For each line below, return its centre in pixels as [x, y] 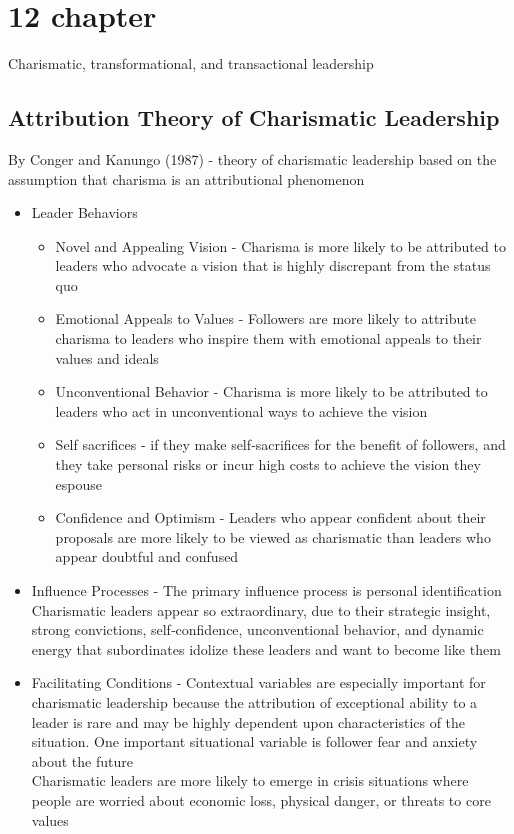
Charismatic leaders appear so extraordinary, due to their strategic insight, [261, 609]
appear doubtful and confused [147, 556]
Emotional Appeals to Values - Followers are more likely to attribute [265, 318]
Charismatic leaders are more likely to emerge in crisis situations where [250, 780]
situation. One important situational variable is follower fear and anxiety [254, 741]
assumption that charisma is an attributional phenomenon [186, 178]
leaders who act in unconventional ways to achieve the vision [241, 410]
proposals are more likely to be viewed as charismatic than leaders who [273, 536]
